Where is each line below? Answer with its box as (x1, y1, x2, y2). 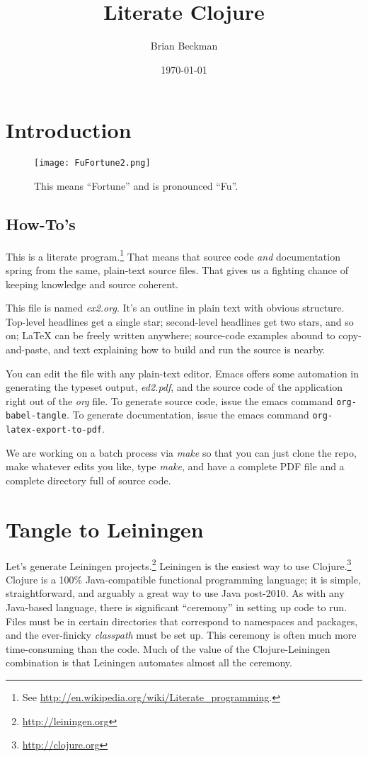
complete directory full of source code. (6, 472, 171, 487)
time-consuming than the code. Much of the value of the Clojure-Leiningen (6, 641, 330, 656)
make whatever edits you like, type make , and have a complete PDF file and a (6, 459, 345, 474)
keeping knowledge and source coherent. (6, 276, 178, 291)
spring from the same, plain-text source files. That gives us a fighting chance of (6, 262, 348, 277)
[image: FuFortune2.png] (34, 158, 151, 169)
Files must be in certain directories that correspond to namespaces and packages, (6, 613, 358, 628)
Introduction (6, 115, 132, 144)
